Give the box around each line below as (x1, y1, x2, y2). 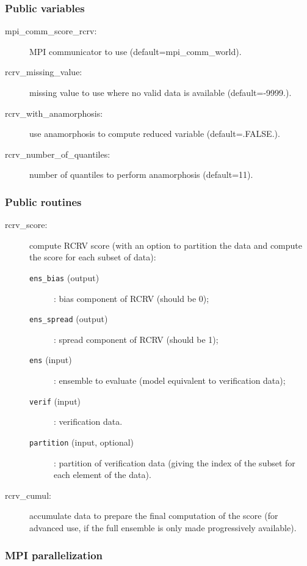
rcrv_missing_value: (5, 65, 82, 78)
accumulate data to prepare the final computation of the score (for (29, 509, 278, 522)
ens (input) (29, 353, 72, 366)
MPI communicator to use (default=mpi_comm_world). (29, 45, 242, 57)
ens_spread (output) (29, 312, 108, 325)
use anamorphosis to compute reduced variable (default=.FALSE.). (29, 127, 280, 140)
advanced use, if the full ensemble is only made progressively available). (29, 521, 297, 534)
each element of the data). (54, 468, 151, 481)
